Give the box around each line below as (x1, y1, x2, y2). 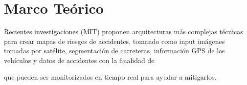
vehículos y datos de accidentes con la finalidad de (4, 55, 155, 65)
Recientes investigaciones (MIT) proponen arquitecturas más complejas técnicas (4, 26, 243, 37)
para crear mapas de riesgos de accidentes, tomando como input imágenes (4, 36, 225, 46)
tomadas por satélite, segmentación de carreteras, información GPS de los (4, 45, 225, 56)
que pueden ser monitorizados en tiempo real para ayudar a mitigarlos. (4, 71, 217, 82)
